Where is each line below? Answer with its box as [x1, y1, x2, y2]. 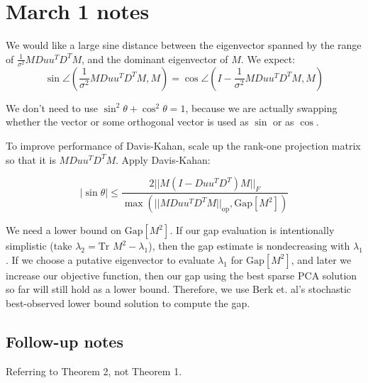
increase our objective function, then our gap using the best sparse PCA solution [6, 267, 357, 282]
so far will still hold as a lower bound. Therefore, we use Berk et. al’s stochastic [6, 282, 351, 296]
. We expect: [240, 51, 296, 66]
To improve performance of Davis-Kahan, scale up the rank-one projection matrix [6, 138, 361, 153]
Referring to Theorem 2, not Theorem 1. [6, 363, 182, 378]
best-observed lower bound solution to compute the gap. [6, 295, 250, 310]
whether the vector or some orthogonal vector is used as [6, 114, 249, 129]
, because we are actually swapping [185, 100, 338, 115]
